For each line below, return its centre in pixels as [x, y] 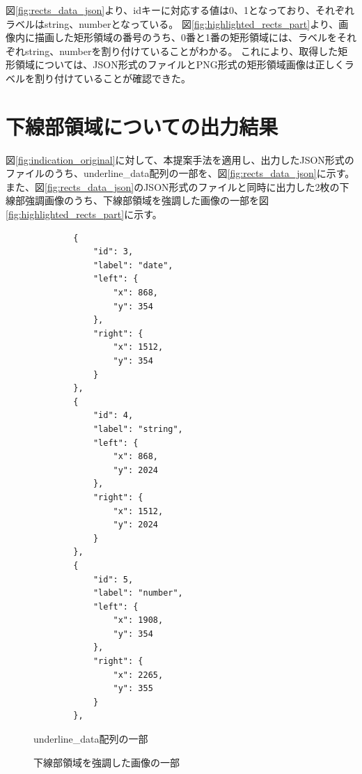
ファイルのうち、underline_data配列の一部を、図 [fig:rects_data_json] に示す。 [180, 173]
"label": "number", [138, 593]
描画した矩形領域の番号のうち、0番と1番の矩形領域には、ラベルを [186, 37]
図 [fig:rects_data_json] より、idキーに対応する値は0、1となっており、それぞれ [180, 10]
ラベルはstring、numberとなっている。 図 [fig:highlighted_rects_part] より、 [172, 23]
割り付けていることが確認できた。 [112, 78]
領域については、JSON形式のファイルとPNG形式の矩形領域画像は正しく [180, 64]
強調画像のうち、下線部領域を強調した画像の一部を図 [147, 200]
